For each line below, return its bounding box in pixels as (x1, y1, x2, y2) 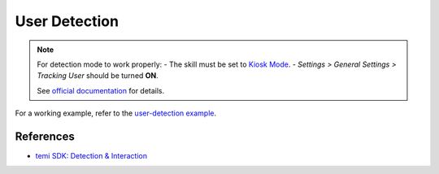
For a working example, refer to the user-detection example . (15, 108, 217, 118)
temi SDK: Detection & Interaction (35, 151, 148, 161)
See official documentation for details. (37, 85, 165, 95)
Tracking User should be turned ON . (37, 71, 159, 80)
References (15, 129, 75, 143)
